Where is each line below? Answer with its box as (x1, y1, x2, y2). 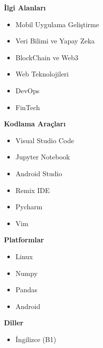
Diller (4, 317, 24, 328)
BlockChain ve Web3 (15, 52, 78, 62)
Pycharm (15, 201, 43, 212)
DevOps (15, 85, 40, 95)
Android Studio (15, 168, 62, 178)
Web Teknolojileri (15, 69, 69, 79)
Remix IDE (15, 185, 50, 195)
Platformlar (4, 234, 44, 245)
